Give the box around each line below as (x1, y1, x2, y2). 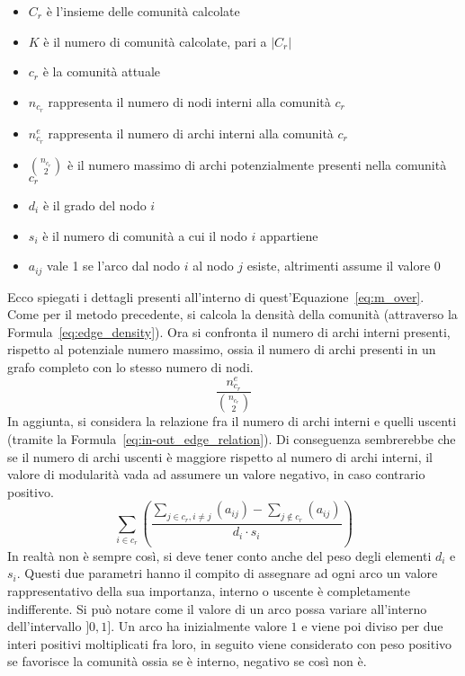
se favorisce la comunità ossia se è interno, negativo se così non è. (7, 652, 367, 671)
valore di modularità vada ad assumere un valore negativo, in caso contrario (7, 465, 425, 484)
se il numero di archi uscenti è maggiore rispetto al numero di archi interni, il (7, 447, 433, 466)
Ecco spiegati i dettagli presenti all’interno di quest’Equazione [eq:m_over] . (7, 287, 425, 306)
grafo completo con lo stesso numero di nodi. (7, 357, 254, 376)
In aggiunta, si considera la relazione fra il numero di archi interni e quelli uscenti (7, 412, 457, 431)
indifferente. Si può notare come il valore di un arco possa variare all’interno (7, 599, 427, 618)
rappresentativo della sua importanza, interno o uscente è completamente (7, 582, 410, 600)
